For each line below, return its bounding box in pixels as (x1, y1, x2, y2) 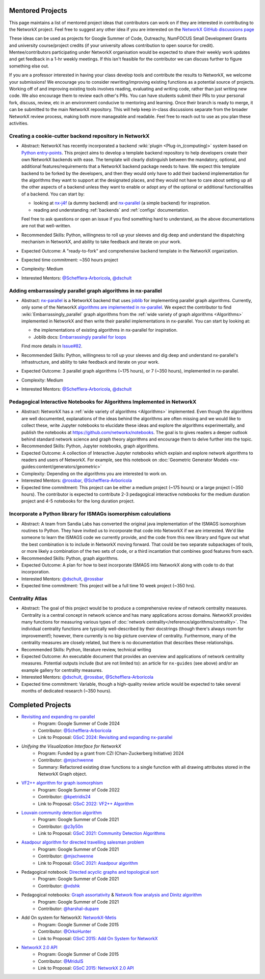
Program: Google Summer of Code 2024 (38, 721, 120, 726)
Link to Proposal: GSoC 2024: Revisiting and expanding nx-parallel (38, 734, 173, 740)
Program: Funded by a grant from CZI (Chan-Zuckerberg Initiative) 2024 (38, 750, 184, 756)
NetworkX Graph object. (38, 771, 87, 777)
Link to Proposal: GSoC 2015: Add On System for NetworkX (38, 935, 158, 941)
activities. (9, 120, 29, 126)
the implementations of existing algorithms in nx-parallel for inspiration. (33, 327, 178, 333)
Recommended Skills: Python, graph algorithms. (21, 555, 119, 561)
